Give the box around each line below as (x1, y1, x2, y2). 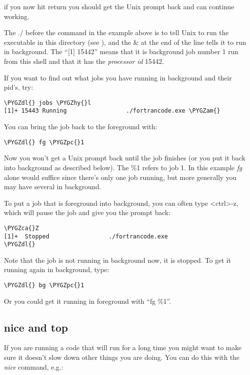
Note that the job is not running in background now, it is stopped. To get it (4, 255, 231, 265)
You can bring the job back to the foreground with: (4, 121, 157, 132)
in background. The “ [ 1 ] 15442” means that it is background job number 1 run (4, 46, 239, 57)
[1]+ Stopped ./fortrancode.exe (4, 233, 168, 240)
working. (4, 11, 30, 21)
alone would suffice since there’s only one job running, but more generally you (4, 172, 237, 182)
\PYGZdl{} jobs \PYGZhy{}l (4, 99, 91, 106)
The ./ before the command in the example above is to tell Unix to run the (4, 27, 229, 38)
